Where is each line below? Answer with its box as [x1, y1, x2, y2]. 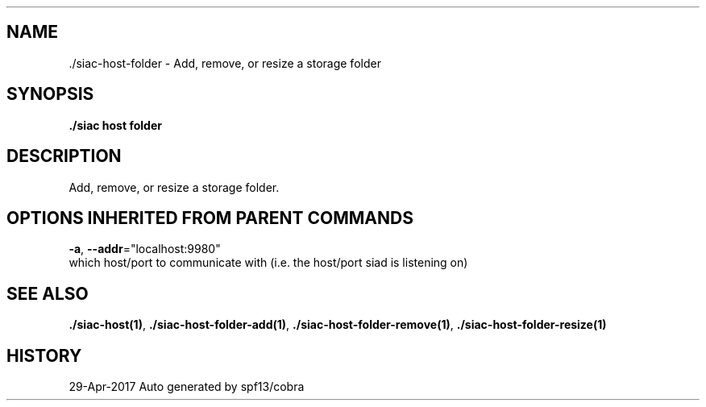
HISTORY [6, 345, 82, 366]
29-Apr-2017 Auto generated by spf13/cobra [69, 380, 305, 394]
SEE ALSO [6, 283, 89, 304]
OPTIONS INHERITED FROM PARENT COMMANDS [6, 207, 413, 228]
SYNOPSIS [6, 84, 94, 105]
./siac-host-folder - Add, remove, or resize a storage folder [69, 56, 381, 70]
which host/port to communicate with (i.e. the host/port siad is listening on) [69, 255, 468, 270]
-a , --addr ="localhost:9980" [69, 242, 221, 256]
